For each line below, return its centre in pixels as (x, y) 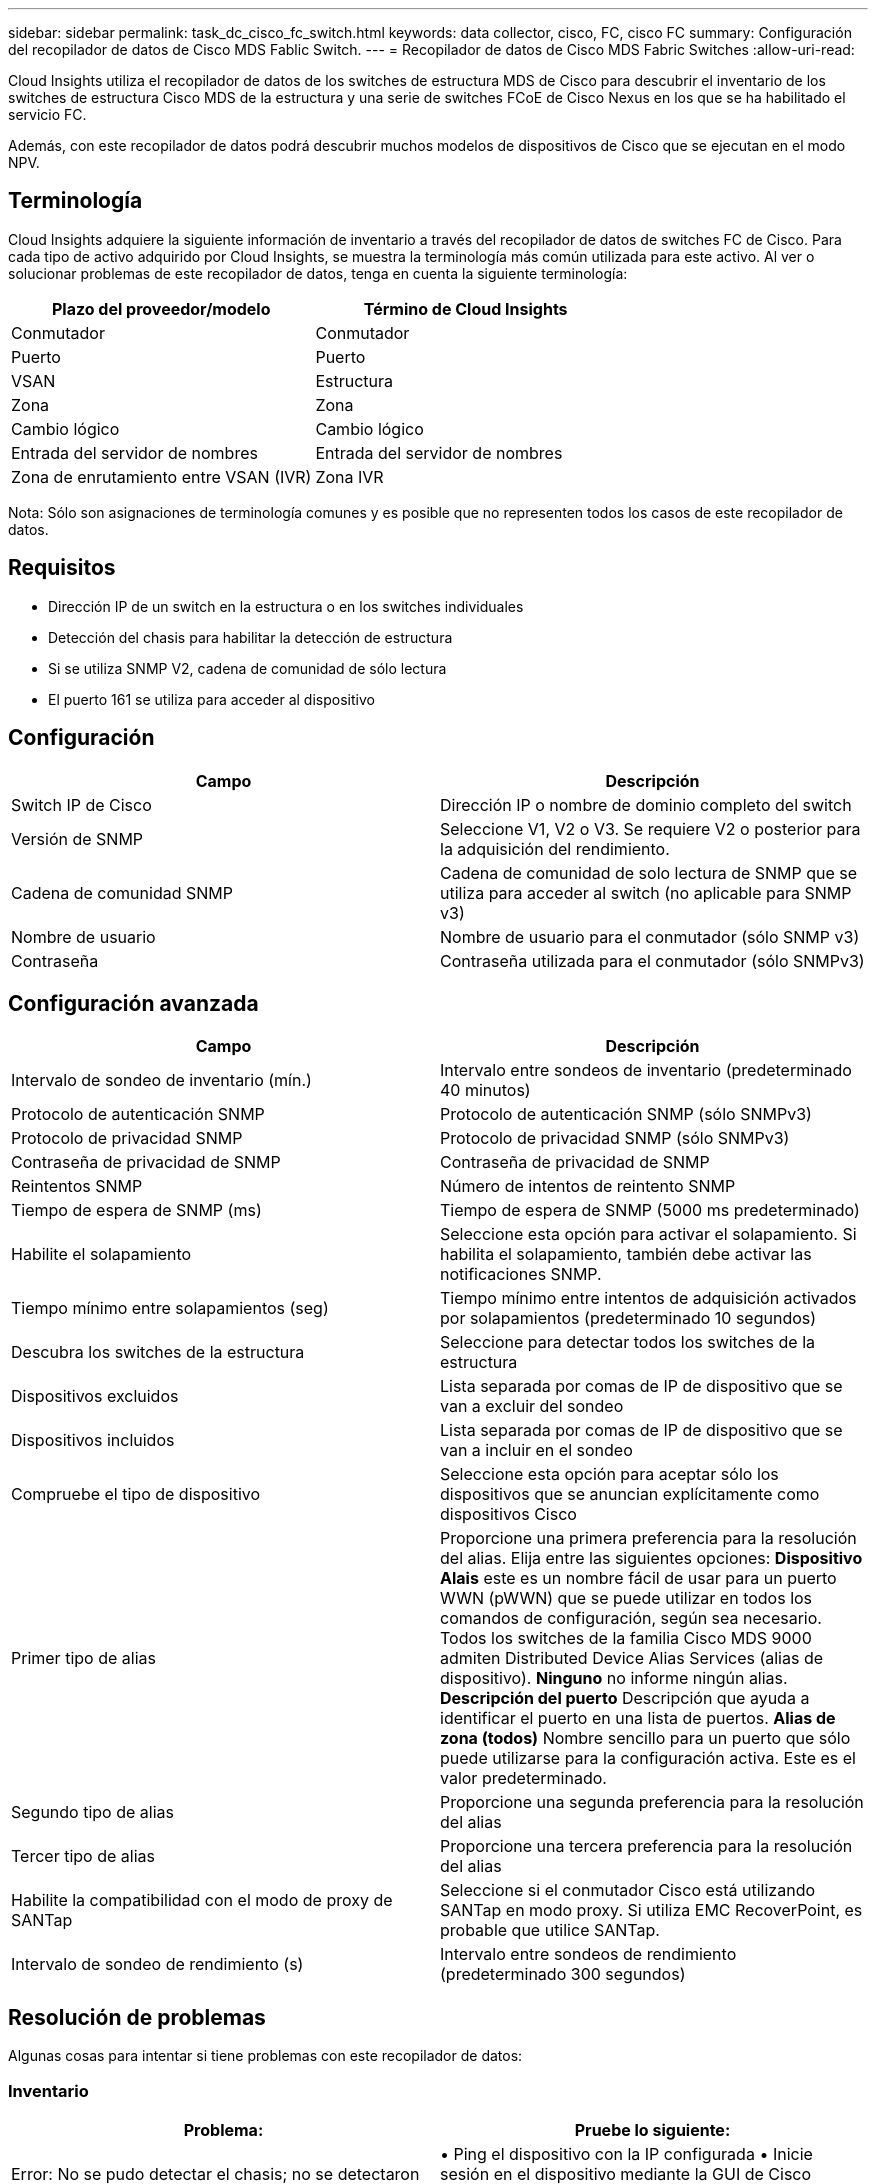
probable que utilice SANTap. (550, 1930)
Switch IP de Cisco (81, 804)
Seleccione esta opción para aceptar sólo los (609, 1474)
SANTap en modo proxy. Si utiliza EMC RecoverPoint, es (651, 1910)
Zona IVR (349, 476)
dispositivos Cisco (508, 1514)
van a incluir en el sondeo (536, 1450)
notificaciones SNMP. (521, 1274)
